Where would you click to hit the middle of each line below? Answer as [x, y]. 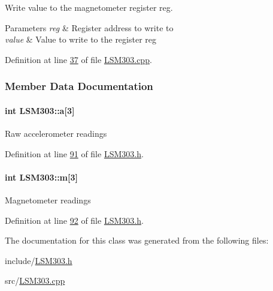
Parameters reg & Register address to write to [89, 27]
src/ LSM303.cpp [35, 280]
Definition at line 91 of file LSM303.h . [74, 153]
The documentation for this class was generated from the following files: [137, 240]
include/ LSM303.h [39, 260]
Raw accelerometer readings [56, 133]
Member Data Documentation [79, 86]
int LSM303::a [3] [40, 110]
